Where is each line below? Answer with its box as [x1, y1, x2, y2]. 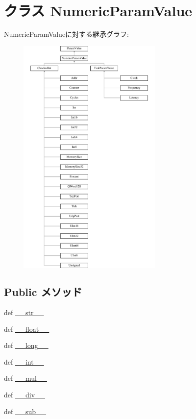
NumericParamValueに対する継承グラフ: [4, 29, 129, 39]
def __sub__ [4, 406, 47, 416]
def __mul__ [4, 373, 47, 383]
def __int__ [4, 356, 44, 367]
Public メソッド [4, 284, 82, 299]
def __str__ [4, 307, 44, 318]
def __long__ [4, 340, 49, 350]
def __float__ [4, 323, 49, 334]
